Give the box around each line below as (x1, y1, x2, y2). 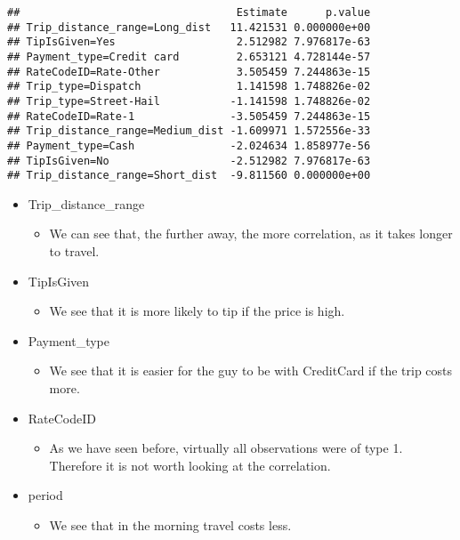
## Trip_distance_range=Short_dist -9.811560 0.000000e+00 (7, 169, 371, 182)
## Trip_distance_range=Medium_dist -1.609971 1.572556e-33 (7, 125, 371, 138)
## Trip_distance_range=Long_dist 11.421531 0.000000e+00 (7, 20, 371, 34)
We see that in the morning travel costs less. (49, 516, 292, 534)
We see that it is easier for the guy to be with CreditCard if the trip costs (49, 361, 453, 380)
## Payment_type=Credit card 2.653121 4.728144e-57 (7, 50, 371, 63)
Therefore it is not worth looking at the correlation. (49, 455, 331, 474)
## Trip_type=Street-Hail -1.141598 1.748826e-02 (7, 94, 371, 108)
